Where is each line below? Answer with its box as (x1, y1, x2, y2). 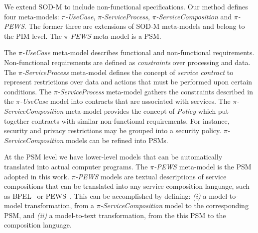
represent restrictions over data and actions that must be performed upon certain (4, 77, 253, 87)
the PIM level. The (4, 30, 62, 41)
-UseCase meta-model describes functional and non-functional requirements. (22, 47, 255, 58)
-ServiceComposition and (156, 11, 232, 21)
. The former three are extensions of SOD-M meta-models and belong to (24, 21, 245, 31)
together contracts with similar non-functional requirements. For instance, (4, 115, 230, 126)
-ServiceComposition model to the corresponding (100, 200, 249, 211)
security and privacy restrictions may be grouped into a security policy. (4, 125, 222, 136)
